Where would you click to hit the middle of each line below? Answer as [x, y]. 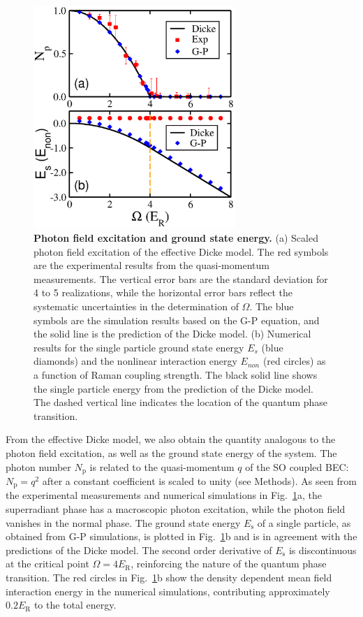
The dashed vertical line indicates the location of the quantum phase [181, 402]
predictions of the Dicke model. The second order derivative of [139, 550]
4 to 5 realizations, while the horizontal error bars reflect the [163, 292]
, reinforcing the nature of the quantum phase [229, 564]
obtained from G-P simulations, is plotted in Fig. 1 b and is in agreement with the [181, 536]
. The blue [272, 306]
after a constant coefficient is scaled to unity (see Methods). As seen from [199, 481]
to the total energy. [75, 605]
